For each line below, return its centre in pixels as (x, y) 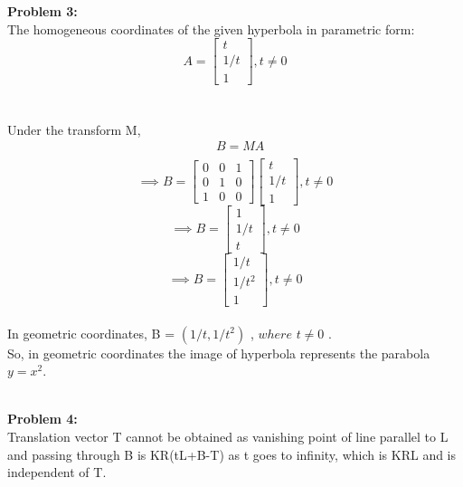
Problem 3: (43, 11)
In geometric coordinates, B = (91, 333)
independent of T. (57, 472)
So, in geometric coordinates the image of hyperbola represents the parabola (219, 353)
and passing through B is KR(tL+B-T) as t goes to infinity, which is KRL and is (232, 454)
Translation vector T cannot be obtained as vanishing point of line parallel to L (228, 437)
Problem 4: (43, 419)
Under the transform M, (74, 129)
